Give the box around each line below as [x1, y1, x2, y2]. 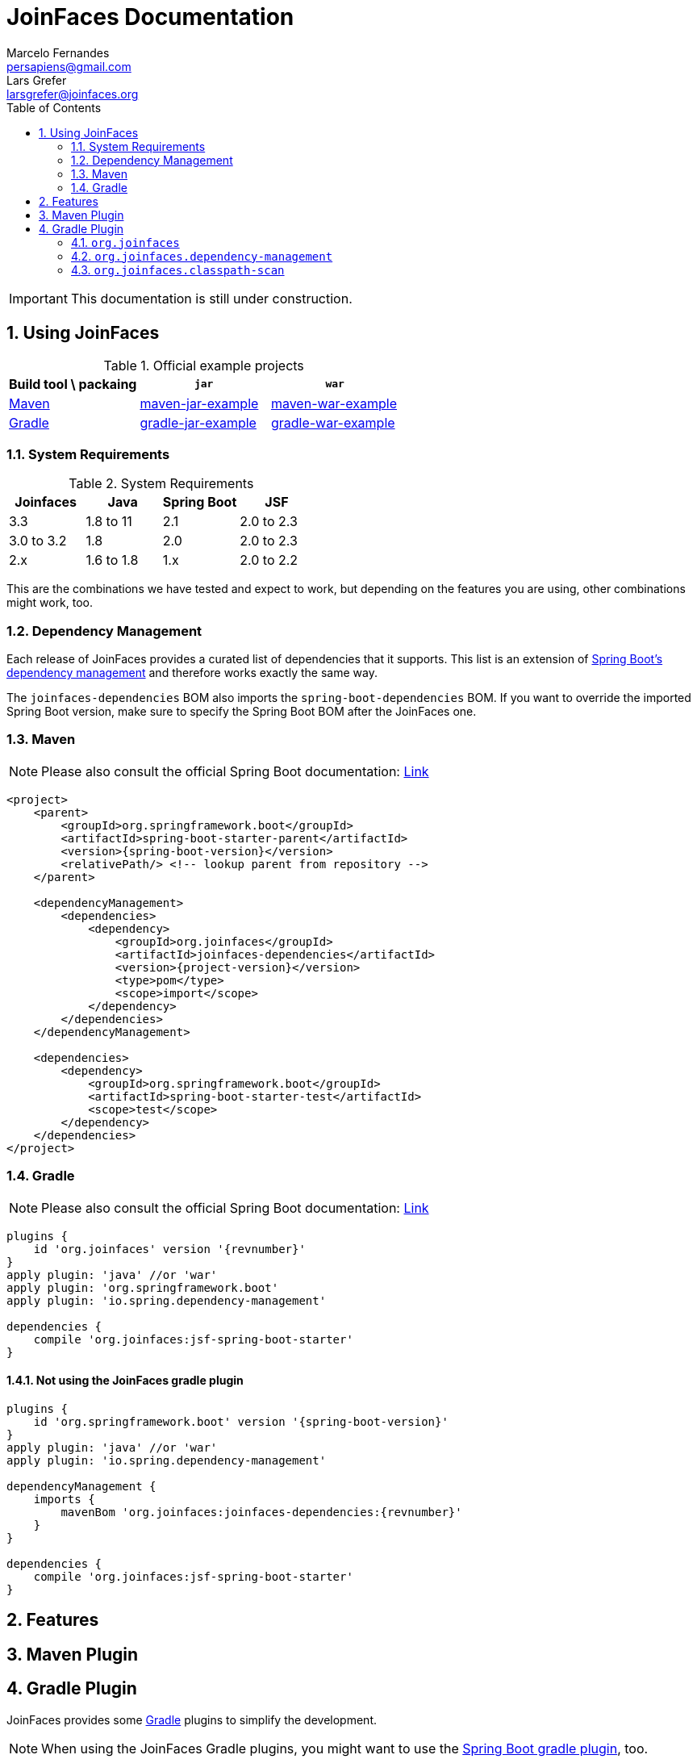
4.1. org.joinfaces [71, 235, 180, 249]
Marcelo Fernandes [6, 45, 110, 60]
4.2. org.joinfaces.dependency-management [71, 249, 333, 263]
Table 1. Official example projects [103, 357, 304, 374]
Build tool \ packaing [9, 375, 137, 392]
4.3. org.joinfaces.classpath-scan [71, 262, 285, 277]
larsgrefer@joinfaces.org [6, 86, 139, 101]
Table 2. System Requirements [69, 475, 254, 492]
